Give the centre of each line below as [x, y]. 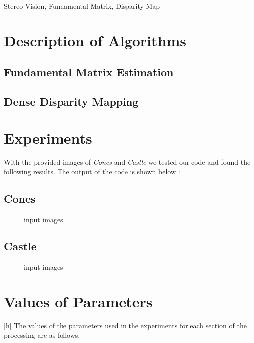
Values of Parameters [78, 301]
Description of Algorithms [95, 40]
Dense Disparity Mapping [71, 101]
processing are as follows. [42, 335]
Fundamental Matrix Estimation [89, 72]
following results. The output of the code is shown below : [92, 171]
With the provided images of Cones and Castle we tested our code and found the [127, 162]
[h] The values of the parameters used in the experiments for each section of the [125, 325]
